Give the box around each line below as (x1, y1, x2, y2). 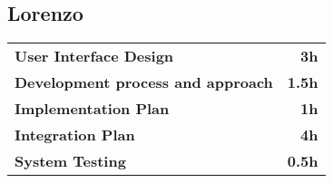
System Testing (15, 150, 126, 172)
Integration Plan (15, 124, 135, 146)
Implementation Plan (15, 98, 170, 120)
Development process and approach (15, 72, 273, 93)
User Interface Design (15, 45, 174, 67)
